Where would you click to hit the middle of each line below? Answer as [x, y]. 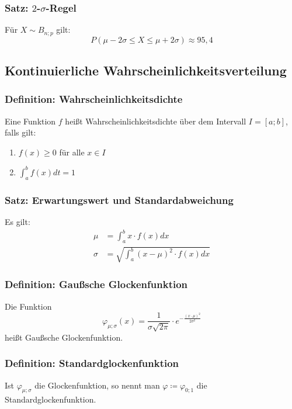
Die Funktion [28, 306]
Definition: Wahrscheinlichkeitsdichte [94, 99]
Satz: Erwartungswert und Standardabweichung [119, 200]
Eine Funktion [30, 121]
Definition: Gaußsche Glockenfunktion [96, 284]
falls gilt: [20, 132]
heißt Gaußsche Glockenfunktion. [64, 337]
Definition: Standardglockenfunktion [92, 363]
